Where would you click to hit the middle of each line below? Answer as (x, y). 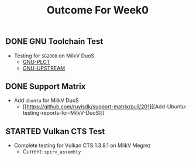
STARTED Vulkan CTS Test (55, 131)
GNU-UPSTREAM (44, 68)
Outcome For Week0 (98, 10)
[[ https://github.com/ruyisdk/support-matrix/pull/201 (86, 107)
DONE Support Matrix (46, 86)
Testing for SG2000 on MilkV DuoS (54, 56)
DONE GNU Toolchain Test (54, 42)
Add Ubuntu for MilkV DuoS (46, 101)
